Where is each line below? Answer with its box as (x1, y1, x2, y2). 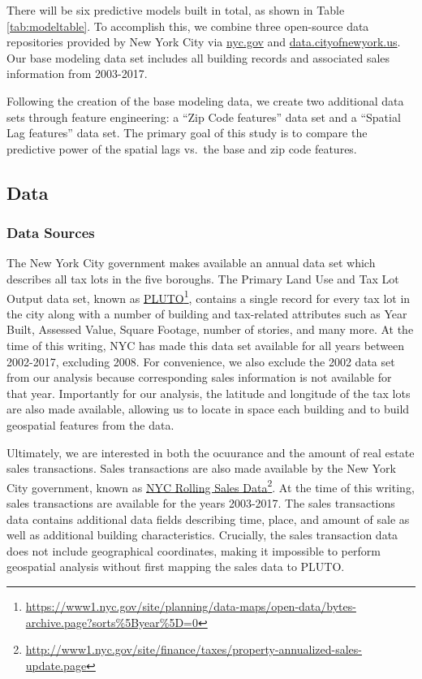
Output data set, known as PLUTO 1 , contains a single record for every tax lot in (6, 287, 411, 306)
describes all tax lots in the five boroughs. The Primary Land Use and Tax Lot (6, 270, 399, 287)
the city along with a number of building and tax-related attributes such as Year (6, 305, 407, 322)
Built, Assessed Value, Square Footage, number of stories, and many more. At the (6, 321, 414, 338)
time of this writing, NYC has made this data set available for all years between (6, 336, 405, 353)
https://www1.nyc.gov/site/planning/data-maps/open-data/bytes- (25, 597, 356, 614)
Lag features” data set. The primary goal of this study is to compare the (6, 124, 368, 141)
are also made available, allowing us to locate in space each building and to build (6, 400, 410, 417)
